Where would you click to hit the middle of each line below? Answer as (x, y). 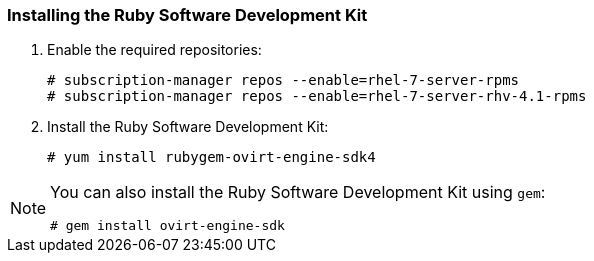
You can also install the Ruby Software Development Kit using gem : (298, 192)
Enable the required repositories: (154, 50)
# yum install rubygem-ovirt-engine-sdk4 (211, 157)
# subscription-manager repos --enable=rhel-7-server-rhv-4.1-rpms (317, 96)
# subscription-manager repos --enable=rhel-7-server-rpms (283, 80)
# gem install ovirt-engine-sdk (167, 226)
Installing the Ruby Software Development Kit (187, 15)
